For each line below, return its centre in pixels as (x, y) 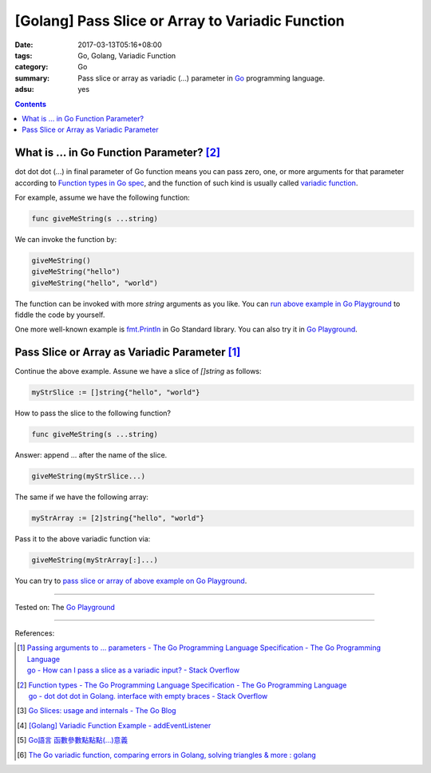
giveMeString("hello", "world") (95, 283)
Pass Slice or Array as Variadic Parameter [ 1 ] (128, 353)
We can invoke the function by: (66, 239)
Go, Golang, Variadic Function (127, 55)
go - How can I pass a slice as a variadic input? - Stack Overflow (133, 670)
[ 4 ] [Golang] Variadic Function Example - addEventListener (114, 725)
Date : (24, 45)
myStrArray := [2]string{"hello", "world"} (118, 518)
